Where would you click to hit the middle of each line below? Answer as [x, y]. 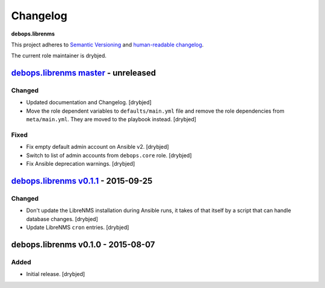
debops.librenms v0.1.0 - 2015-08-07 [83, 244]
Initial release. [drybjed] [56, 274]
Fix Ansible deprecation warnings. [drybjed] [81, 164]
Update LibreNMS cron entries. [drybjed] [78, 227]
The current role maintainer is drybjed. [59, 56]
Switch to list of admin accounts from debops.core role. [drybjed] [109, 155]
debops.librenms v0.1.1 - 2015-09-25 [82, 181]
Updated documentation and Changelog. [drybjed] [89, 102]
